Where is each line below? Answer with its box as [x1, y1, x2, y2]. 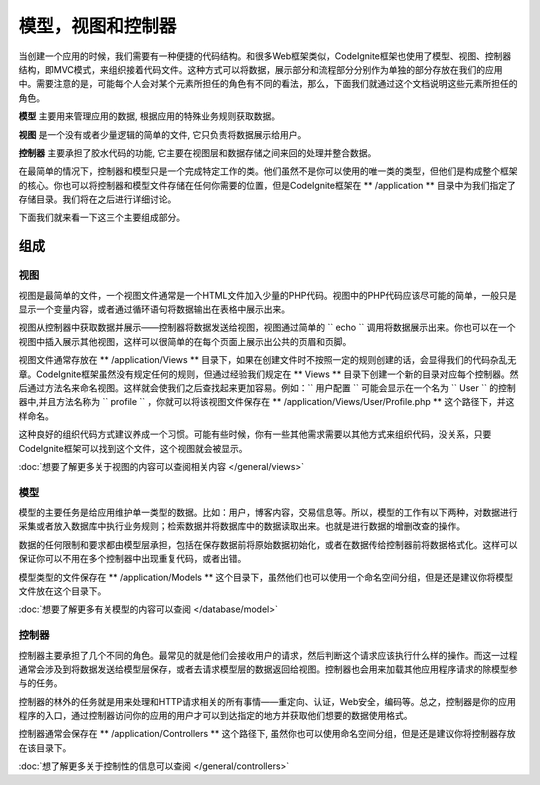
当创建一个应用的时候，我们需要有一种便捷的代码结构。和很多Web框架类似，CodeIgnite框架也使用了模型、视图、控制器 [18, 50, 512, 62]
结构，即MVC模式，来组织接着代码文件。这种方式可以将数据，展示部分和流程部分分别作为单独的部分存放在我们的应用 [18, 63, 504, 75]
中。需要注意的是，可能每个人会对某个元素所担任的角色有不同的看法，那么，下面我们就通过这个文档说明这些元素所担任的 [18, 78, 518, 90]
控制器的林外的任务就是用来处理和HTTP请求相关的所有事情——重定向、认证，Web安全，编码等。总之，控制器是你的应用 [18, 695, 517, 707]
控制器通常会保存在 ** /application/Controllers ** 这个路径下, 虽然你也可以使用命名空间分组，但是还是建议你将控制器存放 [18, 728, 516, 740]
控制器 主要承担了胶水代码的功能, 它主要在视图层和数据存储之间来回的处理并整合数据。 [18, 146, 377, 159]
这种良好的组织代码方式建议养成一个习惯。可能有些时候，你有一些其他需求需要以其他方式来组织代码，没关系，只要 [18, 428, 492, 440]
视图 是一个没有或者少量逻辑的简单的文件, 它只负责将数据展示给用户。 [18, 128, 307, 140]
